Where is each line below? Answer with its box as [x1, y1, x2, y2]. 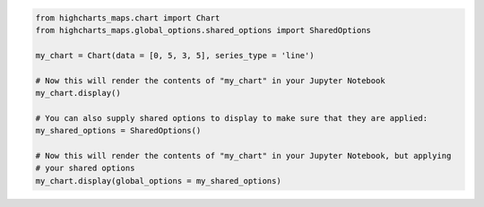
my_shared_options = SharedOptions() [35, 125, 202, 136]
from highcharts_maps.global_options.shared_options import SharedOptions [35, 25, 372, 35]
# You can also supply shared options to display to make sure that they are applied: [35, 113, 428, 123]
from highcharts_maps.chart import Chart [35, 13, 220, 22]
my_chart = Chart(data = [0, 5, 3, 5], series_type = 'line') [35, 50, 315, 60]
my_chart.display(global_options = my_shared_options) [35, 176, 281, 185]
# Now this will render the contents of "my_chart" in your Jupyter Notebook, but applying [35, 151, 452, 160]
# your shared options [35, 163, 135, 174]
